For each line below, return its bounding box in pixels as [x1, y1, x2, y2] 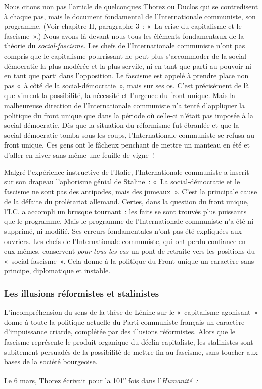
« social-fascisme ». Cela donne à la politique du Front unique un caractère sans [4, 255, 254, 266]
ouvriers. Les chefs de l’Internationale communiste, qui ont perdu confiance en [4, 235, 246, 246]
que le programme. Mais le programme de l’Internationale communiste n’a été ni [4, 216, 254, 226]
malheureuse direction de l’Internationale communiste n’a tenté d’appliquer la [4, 100, 245, 110]
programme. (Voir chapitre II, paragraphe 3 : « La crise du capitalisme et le [4, 21, 242, 31]
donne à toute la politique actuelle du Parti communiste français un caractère [4, 316, 245, 327]
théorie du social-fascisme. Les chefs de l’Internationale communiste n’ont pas [4, 40, 245, 51]
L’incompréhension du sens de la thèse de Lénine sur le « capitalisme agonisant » [4, 307, 258, 317]
